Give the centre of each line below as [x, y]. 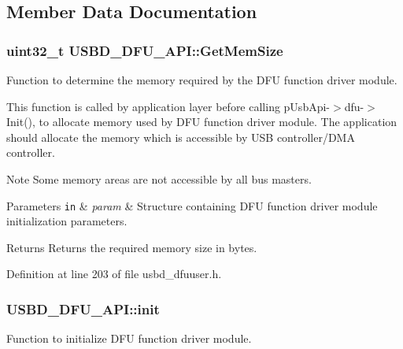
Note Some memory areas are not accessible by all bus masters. [159, 178]
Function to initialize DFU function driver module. [129, 338]
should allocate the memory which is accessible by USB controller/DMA [181, 137]
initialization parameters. [67, 221]
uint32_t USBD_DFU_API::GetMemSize [145, 50]
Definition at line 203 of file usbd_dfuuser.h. [114, 274]
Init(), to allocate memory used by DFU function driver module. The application [202, 122]
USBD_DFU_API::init [83, 308]
